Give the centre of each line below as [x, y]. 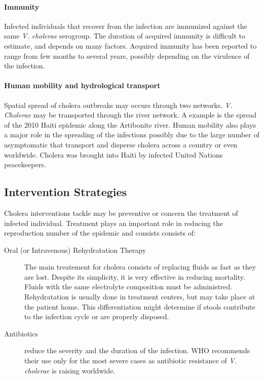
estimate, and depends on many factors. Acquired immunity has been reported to [130, 45]
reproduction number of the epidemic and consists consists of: [100, 233]
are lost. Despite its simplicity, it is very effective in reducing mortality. [135, 276]
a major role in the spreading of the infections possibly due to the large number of [132, 135]
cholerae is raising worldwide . [70, 370]
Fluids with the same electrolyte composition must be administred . [128, 287]
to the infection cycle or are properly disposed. [97, 316]
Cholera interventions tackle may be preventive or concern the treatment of [121, 213]
